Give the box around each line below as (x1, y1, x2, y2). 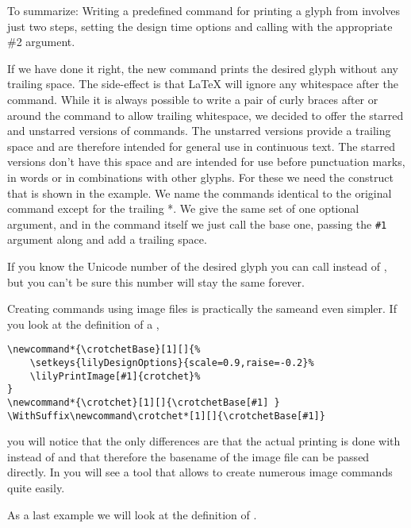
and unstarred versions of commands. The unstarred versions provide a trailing (7, 122, 391, 139)
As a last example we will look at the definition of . (7, 506, 257, 522)
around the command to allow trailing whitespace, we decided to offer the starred (7, 106, 404, 123)
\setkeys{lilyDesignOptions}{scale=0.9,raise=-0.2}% (29, 357, 314, 368)
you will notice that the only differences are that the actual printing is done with (7, 433, 401, 449)
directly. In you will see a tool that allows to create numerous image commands (7, 464, 393, 480)
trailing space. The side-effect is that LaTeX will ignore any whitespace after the (7, 75, 398, 92)
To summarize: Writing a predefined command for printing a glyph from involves (7, 2, 401, 18)
